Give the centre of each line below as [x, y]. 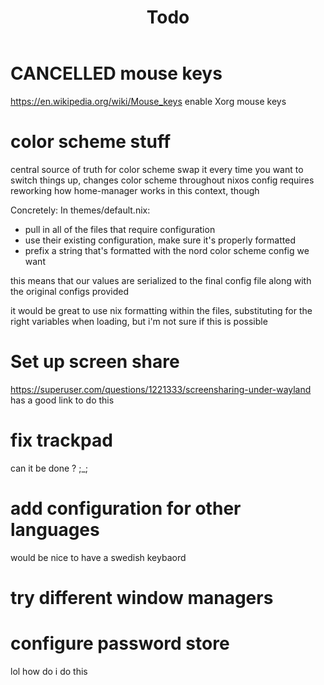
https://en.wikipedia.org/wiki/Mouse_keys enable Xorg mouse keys [148, 101]
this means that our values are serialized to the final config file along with [161, 280]
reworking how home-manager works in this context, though [135, 190]
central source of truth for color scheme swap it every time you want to [157, 169]
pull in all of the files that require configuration [120, 229]
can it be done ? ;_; [49, 468]
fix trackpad [61, 440]
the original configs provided [70, 291]
